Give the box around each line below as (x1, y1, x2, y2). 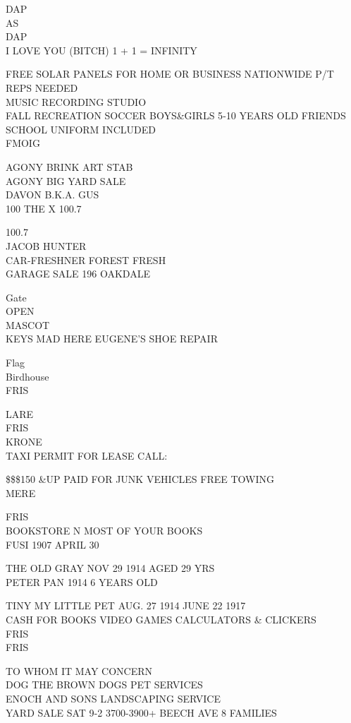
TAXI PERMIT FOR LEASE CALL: (6, 448, 168, 462)
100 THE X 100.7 (6, 201, 82, 215)
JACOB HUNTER (6, 238, 87, 253)
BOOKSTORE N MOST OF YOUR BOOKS (6, 523, 203, 537)
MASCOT (6, 317, 50, 332)
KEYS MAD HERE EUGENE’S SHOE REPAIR (6, 331, 218, 346)
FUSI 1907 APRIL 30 (6, 537, 99, 551)
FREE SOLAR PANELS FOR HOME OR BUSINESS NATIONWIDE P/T (6, 66, 334, 81)
